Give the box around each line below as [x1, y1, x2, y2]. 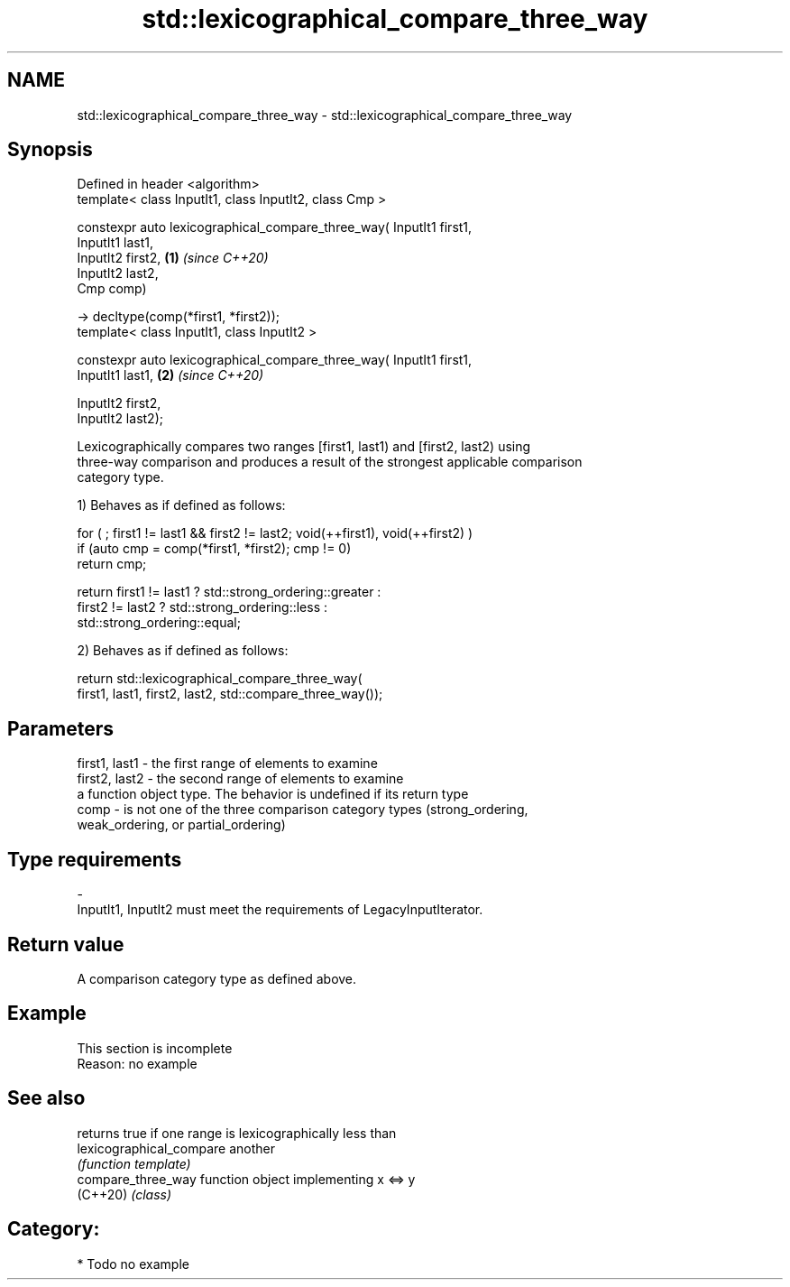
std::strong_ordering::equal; [77, 615, 241, 631]
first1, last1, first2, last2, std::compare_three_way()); [77, 686, 383, 702]
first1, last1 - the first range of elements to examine [77, 755, 378, 772]
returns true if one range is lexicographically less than [77, 1125, 397, 1141]
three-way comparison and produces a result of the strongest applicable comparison [77, 454, 583, 470]
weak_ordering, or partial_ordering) [77, 817, 286, 833]
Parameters [7, 717, 114, 740]
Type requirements [7, 847, 182, 871]
